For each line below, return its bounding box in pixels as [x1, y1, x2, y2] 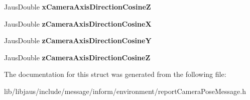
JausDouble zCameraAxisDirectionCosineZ [4, 52, 151, 62]
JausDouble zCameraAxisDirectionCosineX [4, 18, 152, 29]
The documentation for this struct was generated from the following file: [4, 69, 226, 79]
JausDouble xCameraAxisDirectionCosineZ [4, 2, 151, 12]
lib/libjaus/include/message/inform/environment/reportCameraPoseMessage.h [4, 85, 246, 96]
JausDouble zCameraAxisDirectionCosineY [4, 35, 152, 46]
